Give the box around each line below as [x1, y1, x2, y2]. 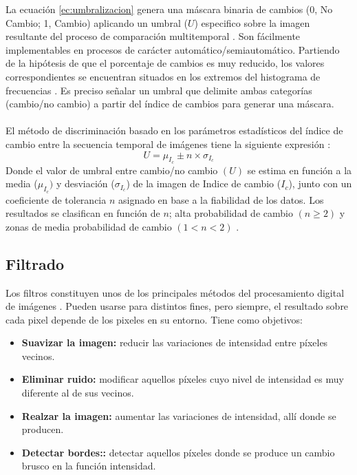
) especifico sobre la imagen [194, 15, 310, 30]
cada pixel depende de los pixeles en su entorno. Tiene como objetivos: [6, 312, 303, 326]
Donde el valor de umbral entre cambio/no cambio [6, 162, 218, 177]
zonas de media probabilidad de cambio [6, 219, 172, 233]
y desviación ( [56, 176, 115, 191]
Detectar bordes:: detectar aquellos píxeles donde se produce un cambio [21, 445, 335, 459]
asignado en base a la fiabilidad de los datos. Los [118, 192, 324, 207]
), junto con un [288, 176, 352, 191]
